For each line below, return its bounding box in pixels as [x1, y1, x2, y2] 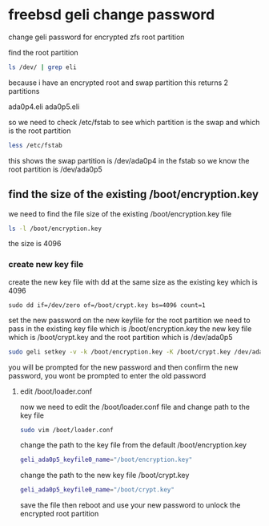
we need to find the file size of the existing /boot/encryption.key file [8, 208, 232, 218]
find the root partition [8, 47, 78, 57]
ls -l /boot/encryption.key [8, 225, 102, 233]
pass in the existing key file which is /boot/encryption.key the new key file [8, 323, 252, 334]
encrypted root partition [19, 509, 99, 519]
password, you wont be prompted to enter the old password [8, 370, 207, 380]
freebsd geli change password [8, 6, 215, 24]
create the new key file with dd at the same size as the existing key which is [8, 277, 258, 286]
